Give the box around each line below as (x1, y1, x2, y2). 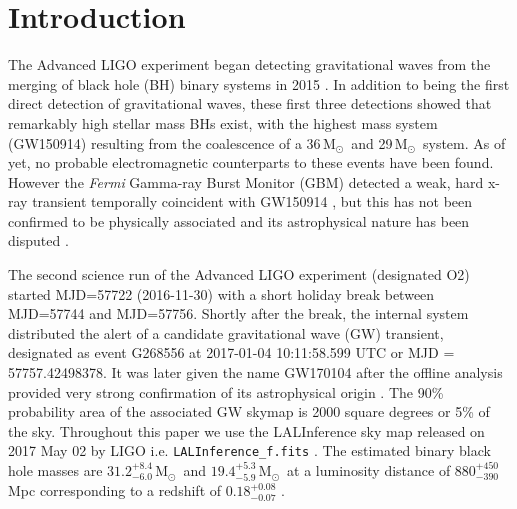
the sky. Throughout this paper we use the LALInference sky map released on (8, 420, 485, 441)
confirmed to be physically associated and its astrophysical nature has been (8, 210, 470, 231)
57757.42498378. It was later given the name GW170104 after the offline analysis (8, 362, 503, 383)
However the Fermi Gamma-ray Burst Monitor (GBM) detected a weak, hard (8, 171, 484, 192)
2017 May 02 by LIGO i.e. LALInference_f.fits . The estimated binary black (8, 440, 491, 461)
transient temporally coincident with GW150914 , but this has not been (32, 191, 473, 212)
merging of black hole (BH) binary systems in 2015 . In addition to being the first (8, 73, 510, 94)
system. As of (422, 132, 506, 153)
